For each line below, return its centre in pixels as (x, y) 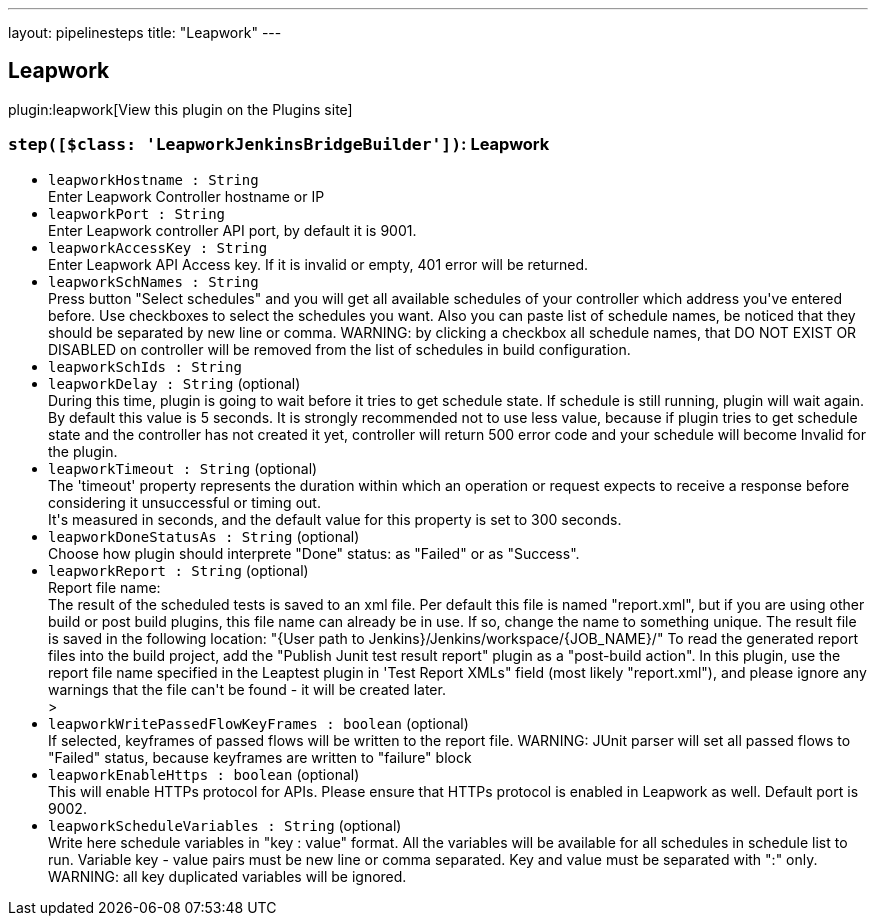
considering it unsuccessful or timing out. (184, 502)
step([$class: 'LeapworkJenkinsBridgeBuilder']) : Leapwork (279, 144)
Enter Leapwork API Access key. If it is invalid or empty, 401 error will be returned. (318, 264)
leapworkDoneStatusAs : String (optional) (204, 536)
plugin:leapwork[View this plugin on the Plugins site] (180, 109)
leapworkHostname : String (153, 179)
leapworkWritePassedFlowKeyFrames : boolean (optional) (258, 723)
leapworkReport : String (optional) (178, 570)
